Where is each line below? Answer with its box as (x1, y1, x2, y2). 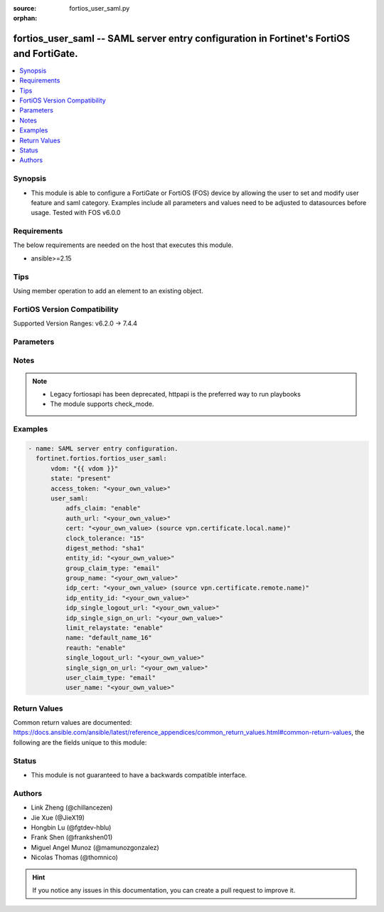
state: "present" (50, 474, 112, 483)
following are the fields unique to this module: (13, 738, 147, 747)
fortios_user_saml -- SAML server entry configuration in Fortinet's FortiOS (13, 33, 350, 45)
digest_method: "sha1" (65, 544, 145, 552)
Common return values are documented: (13, 718, 132, 727)
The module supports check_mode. (50, 399, 154, 409)
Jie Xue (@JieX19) (31, 813, 85, 822)
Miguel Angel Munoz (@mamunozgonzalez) (31, 843, 159, 851)
